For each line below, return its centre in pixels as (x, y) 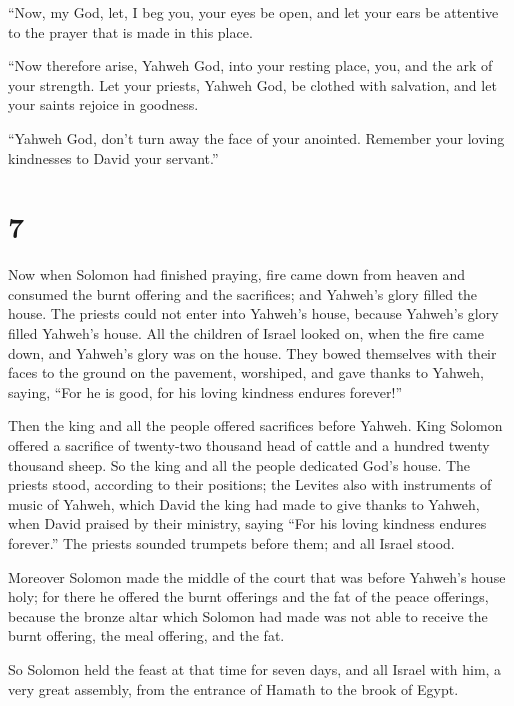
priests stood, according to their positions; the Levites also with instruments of (250, 484)
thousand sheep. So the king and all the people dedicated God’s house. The (239, 464)
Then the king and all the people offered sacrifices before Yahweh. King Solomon (255, 425)
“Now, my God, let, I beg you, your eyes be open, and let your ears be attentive (253, 12)
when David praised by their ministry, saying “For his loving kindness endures (247, 523)
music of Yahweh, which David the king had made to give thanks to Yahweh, (244, 503)
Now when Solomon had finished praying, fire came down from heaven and (237, 274)
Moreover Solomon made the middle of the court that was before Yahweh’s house (257, 576)
